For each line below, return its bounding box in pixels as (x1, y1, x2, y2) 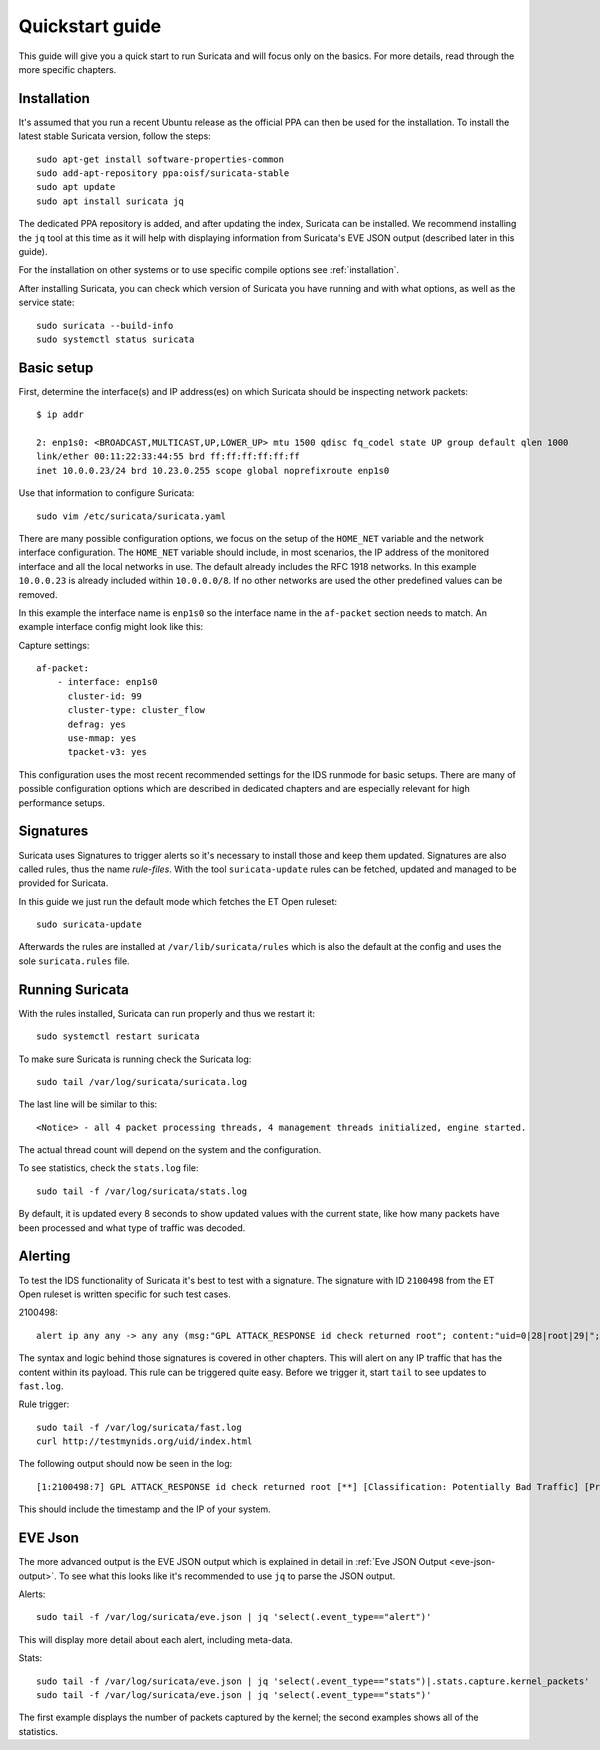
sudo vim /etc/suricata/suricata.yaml (36, 510, 227, 522)
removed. (18, 588, 58, 600)
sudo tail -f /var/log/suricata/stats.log (36, 1185, 248, 1197)
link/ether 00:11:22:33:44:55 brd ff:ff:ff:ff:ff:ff (36, 451, 300, 462)
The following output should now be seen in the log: (18, 1458, 233, 1470)
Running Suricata (18, 981, 129, 998)
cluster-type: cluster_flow (67, 705, 205, 716)
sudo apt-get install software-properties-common (36, 153, 285, 165)
